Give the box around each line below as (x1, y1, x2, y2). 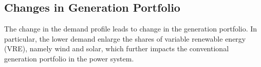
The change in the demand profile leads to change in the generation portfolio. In (4, 23, 257, 34)
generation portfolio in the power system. (4, 53, 134, 63)
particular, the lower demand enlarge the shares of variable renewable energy (4, 33, 246, 44)
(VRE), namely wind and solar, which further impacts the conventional (4, 43, 229, 54)
